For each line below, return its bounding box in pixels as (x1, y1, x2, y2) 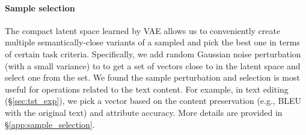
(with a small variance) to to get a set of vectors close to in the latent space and (5, 59, 301, 72)
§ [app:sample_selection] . (5, 118, 95, 130)
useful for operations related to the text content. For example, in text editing (5, 82, 289, 95)
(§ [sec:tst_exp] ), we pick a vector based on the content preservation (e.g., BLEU (5, 94, 302, 107)
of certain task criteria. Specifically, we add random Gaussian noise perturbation (5, 47, 301, 60)
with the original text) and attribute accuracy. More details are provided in (5, 106, 283, 118)
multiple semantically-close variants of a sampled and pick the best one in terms (5, 36, 300, 48)
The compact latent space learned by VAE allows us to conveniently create (5, 24, 281, 36)
